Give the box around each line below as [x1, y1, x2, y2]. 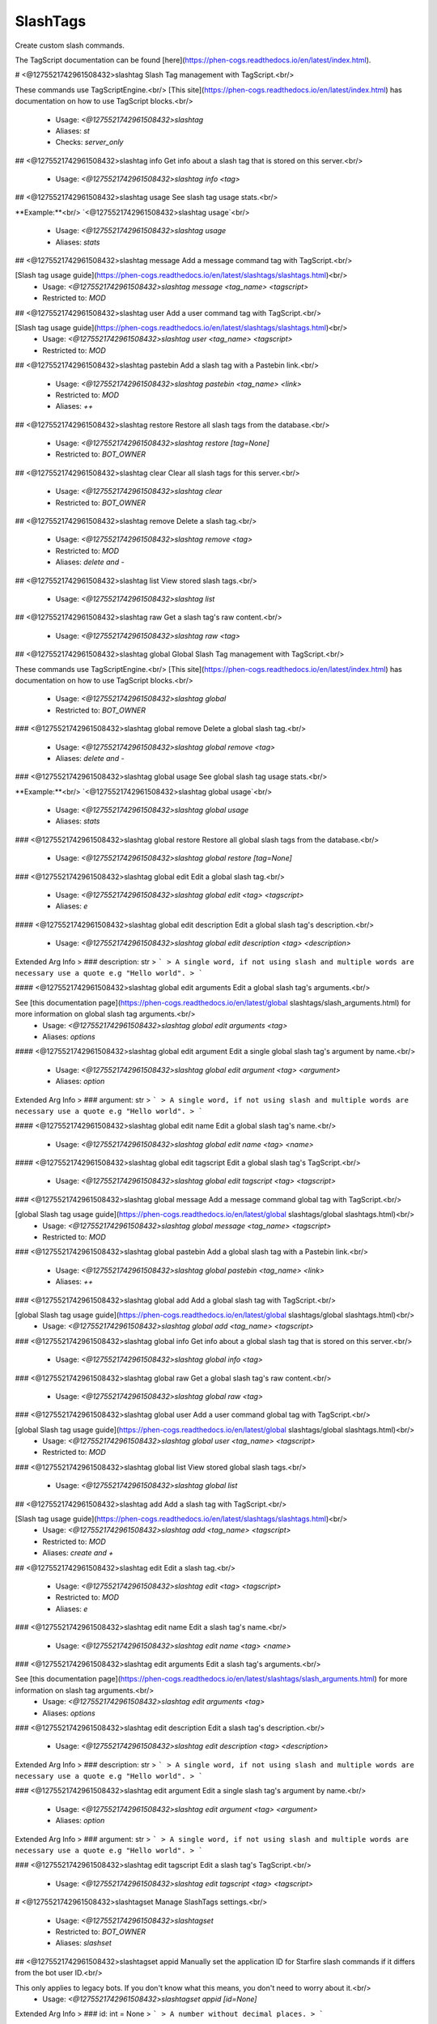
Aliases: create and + [42, 1548, 114, 1558]
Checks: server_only [55, 138, 124, 147]
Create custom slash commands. [15, 40, 125, 50]
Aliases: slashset [55, 1938, 112, 1948]
